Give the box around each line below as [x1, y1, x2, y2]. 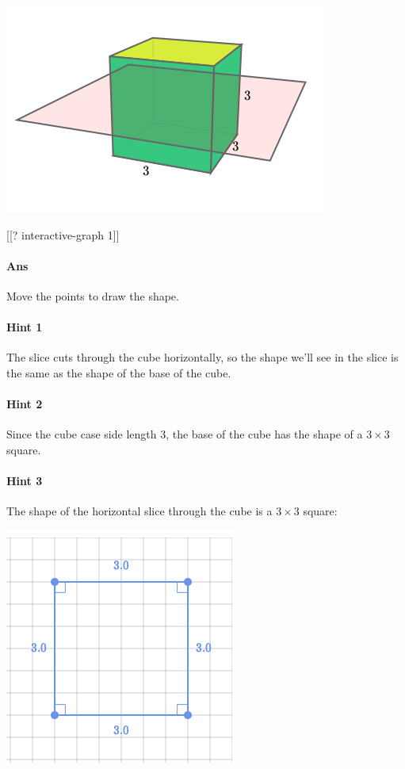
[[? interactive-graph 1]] [6, 226, 120, 243]
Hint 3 [6, 472, 43, 489]
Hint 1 [6, 319, 43, 335]
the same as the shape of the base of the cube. [6, 364, 231, 381]
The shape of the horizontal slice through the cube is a [6, 503, 273, 519]
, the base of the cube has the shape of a [166, 426, 363, 442]
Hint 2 [6, 396, 43, 412]
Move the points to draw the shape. [6, 287, 179, 304]
